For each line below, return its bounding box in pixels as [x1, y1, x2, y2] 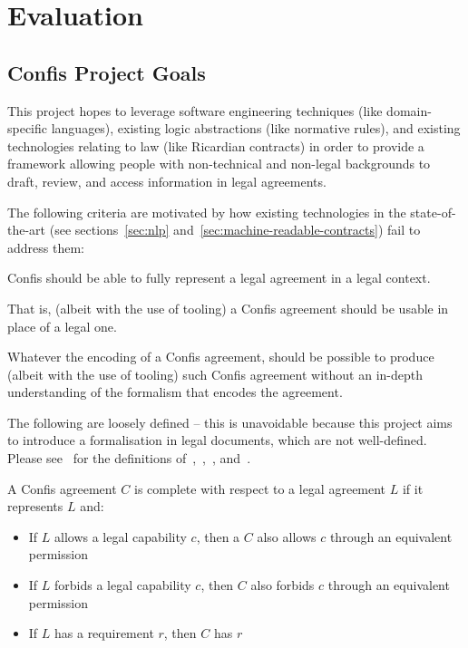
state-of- [410, 202, 456, 221]
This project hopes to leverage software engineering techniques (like [7, 101, 383, 120]
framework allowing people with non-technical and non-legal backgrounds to [7, 154, 431, 173]
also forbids [250, 575, 315, 595]
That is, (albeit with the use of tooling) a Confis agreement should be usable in [7, 298, 449, 317]
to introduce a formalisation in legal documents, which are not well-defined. [7, 430, 427, 450]
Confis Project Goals [7, 58, 206, 86]
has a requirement [54, 624, 154, 643]
